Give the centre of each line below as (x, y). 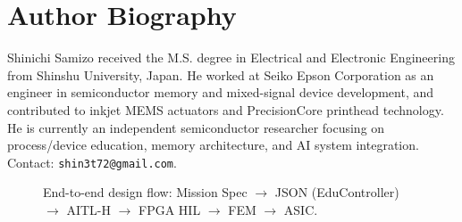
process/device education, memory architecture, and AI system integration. (213, 145)
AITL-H (88, 209)
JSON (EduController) (337, 192)
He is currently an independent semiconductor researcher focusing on (196, 127)
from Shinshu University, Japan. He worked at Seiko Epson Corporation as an (221, 74)
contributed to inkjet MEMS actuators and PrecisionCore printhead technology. (226, 109)
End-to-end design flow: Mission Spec (145, 192)
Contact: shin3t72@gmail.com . (92, 162)
